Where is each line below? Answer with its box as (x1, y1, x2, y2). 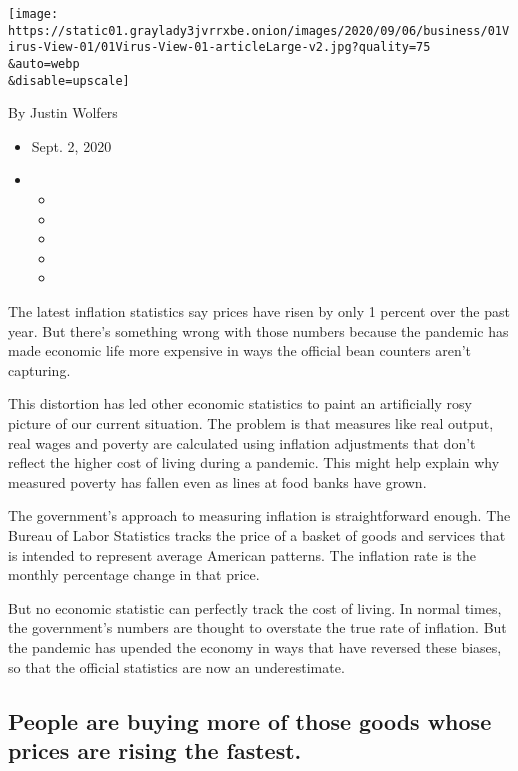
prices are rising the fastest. (8, 734, 302, 765)
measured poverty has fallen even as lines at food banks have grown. (8, 471, 427, 492)
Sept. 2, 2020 (31, 135, 112, 156)
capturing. (8, 359, 71, 380)
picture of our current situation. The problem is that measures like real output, (8, 413, 494, 433)
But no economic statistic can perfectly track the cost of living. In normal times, (8, 597, 502, 618)
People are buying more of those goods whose (8, 705, 492, 736)
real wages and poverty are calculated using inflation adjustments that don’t (8, 432, 476, 453)
